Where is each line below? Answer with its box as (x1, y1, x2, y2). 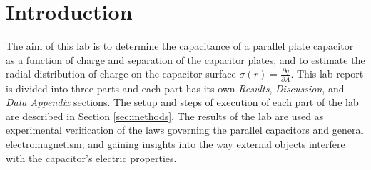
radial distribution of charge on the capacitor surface (6, 66, 236, 81)
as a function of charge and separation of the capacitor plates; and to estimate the (6, 52, 365, 67)
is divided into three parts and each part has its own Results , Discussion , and (6, 80, 345, 95)
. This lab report (290, 66, 364, 81)
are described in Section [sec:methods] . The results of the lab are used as (6, 108, 324, 123)
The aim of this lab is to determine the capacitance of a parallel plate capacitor (6, 38, 354, 53)
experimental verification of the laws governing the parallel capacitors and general (6, 122, 364, 137)
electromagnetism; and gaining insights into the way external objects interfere (6, 137, 345, 151)
